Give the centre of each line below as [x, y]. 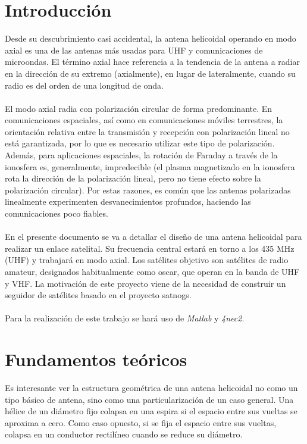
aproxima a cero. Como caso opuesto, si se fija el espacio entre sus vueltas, [141, 422]
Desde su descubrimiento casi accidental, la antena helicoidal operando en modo [151, 38]
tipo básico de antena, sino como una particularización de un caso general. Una [149, 399]
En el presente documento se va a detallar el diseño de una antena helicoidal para [153, 237]
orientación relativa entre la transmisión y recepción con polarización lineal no [147, 131]
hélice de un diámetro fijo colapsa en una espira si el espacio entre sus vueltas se [151, 411]
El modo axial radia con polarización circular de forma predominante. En [139, 108]
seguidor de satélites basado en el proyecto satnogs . [98, 295]
